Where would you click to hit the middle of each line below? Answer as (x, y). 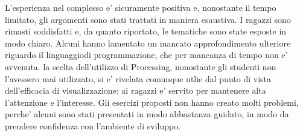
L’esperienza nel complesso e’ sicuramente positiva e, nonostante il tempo (141, 7)
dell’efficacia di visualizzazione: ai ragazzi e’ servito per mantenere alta (136, 90)
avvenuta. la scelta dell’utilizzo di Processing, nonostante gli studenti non (141, 66)
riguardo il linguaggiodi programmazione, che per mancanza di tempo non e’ (146, 55)
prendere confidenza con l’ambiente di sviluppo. (93, 125)
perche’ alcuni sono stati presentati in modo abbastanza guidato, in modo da (147, 114)
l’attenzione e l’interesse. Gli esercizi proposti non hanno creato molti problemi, (152, 102)
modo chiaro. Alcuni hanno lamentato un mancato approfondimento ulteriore (148, 43)
